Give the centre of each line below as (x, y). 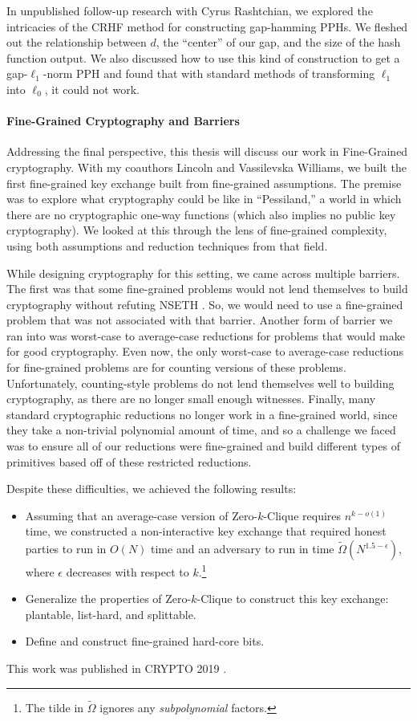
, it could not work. (92, 89)
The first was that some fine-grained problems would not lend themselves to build (207, 289)
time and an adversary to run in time (243, 549)
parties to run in (66, 549)
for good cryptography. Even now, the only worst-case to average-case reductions (205, 351)
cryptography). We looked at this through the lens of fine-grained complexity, (197, 230)
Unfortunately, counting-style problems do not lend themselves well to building (200, 383)
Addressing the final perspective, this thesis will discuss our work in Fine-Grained (207, 151)
